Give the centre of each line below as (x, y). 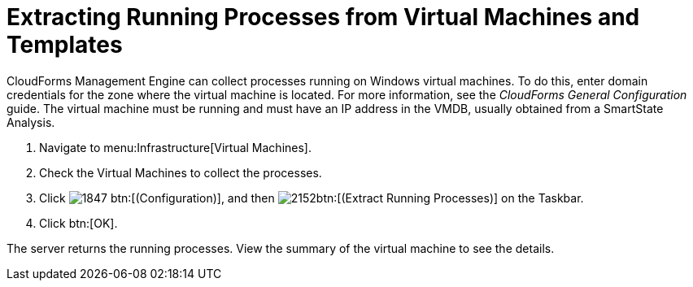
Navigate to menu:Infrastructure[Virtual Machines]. (175, 147)
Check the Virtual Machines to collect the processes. (181, 172)
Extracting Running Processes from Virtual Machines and (323, 17)
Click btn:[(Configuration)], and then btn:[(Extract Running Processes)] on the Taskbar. (312, 198)
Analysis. (31, 122)
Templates (65, 45)
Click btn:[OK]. (78, 223)
